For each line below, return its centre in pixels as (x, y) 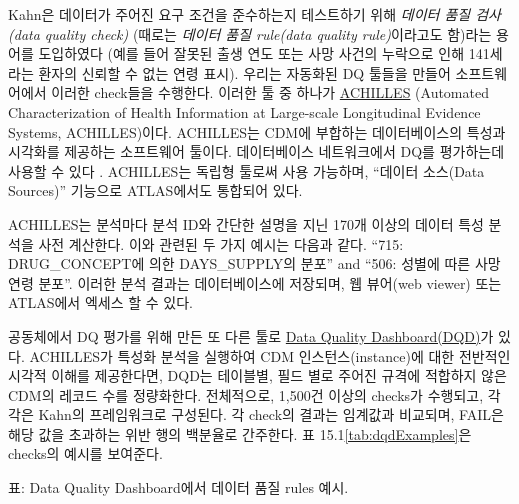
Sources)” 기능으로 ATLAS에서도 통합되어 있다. (155, 190)
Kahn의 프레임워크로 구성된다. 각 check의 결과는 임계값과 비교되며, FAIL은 (271, 414)
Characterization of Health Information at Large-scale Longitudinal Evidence (244, 111)
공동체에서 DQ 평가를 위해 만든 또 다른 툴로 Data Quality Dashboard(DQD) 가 (251, 335)
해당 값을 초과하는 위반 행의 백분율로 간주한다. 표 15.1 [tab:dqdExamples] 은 (240, 433)
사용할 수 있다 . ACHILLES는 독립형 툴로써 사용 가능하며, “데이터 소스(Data (246, 170)
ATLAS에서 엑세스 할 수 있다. (100, 302)
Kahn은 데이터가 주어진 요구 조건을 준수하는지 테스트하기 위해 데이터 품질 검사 (254, 14)
